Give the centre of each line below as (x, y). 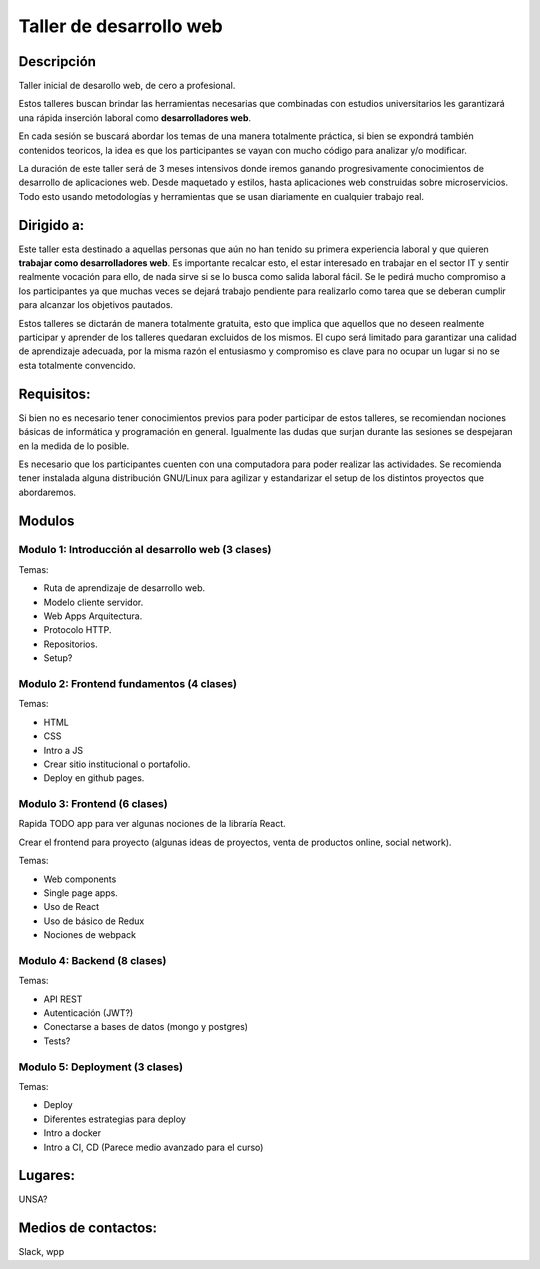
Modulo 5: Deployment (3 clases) (101, 1067)
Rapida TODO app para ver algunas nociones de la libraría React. (152, 824)
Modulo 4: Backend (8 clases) (92, 960)
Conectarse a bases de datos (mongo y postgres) (146, 1027)
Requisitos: (54, 393)
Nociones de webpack (90, 935)
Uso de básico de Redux (94, 921)
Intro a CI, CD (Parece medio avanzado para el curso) (153, 1147)
